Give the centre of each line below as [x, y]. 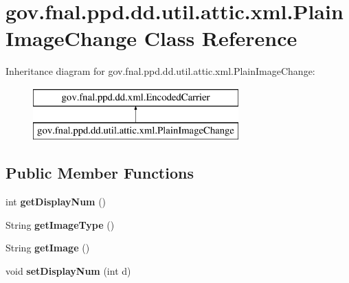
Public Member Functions [100, 173]
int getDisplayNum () [56, 202]
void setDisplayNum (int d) [68, 271]
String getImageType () [60, 224]
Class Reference [221, 38]
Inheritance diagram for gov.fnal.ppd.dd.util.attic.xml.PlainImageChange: [160, 71]
